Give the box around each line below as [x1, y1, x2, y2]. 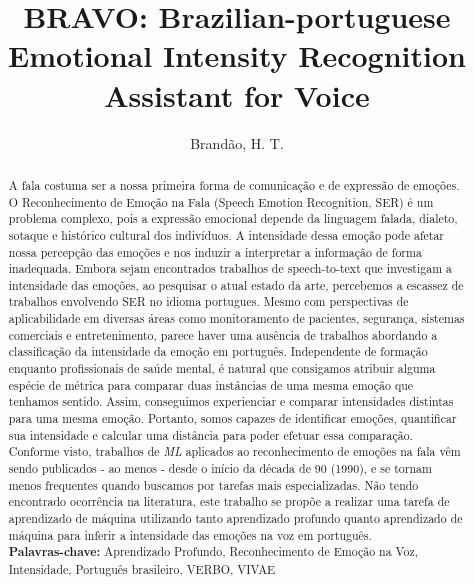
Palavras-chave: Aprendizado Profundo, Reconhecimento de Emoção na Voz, [8, 543, 419, 561]
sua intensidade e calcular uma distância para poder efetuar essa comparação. [8, 426, 413, 443]
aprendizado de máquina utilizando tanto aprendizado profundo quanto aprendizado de [8, 510, 463, 527]
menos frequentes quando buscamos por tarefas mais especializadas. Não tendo [8, 476, 419, 493]
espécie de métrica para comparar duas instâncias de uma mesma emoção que [8, 376, 414, 393]
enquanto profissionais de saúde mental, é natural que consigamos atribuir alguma [8, 360, 436, 377]
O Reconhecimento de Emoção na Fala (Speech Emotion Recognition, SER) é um [8, 193, 434, 210]
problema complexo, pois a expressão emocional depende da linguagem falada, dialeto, [8, 210, 458, 227]
